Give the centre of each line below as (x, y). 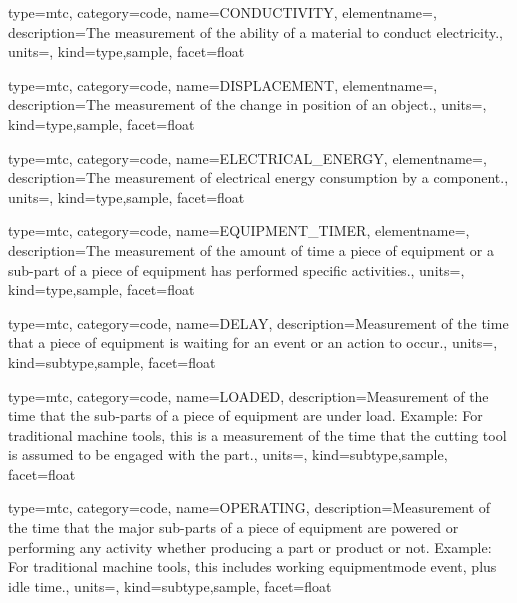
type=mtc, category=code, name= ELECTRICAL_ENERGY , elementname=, (247, 157)
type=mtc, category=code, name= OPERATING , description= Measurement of (249, 507)
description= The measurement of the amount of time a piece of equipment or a (251, 249)
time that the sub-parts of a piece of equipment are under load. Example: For (245, 415)
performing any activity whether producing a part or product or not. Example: (250, 546)
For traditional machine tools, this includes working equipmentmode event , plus (252, 566)
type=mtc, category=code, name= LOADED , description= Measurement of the (248, 395)
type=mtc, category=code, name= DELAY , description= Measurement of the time (258, 322)
